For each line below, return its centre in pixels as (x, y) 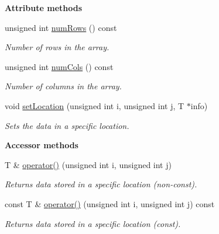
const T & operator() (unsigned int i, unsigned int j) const (110, 203)
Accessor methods (42, 145)
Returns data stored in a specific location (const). (93, 223)
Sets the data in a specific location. (67, 125)
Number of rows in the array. (57, 47)
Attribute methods (44, 8)
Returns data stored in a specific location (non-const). (101, 184)
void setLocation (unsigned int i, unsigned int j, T (95, 105)
